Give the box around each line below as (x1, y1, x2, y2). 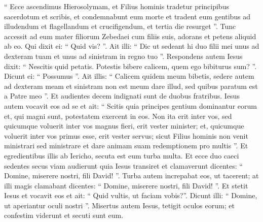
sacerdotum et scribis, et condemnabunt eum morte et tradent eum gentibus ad (4, 11, 251, 21)
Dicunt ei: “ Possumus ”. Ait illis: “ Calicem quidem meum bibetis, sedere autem (4, 71, 254, 81)
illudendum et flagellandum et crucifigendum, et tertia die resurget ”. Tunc (4, 21, 236, 31)
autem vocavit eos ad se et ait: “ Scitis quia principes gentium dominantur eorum (4, 100, 257, 111)
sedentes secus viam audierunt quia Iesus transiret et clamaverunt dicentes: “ (4, 160, 243, 171)
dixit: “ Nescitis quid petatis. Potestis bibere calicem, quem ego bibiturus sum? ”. (4, 60, 257, 71)
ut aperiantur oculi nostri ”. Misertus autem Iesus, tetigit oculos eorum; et (4, 200, 235, 210)
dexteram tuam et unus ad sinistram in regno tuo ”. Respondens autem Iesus (4, 50, 243, 61)
